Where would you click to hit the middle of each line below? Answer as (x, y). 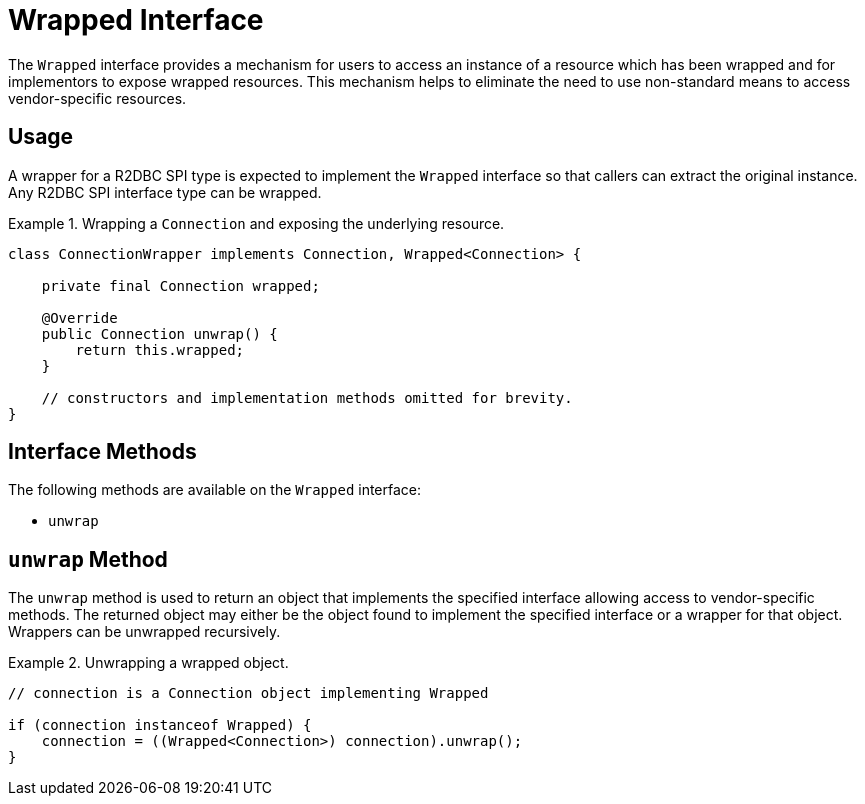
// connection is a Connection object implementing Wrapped (248, 693)
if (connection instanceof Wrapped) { (160, 725)
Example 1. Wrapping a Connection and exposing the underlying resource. (256, 223)
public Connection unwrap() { (159, 333)
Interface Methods (102, 452)
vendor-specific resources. (97, 98)
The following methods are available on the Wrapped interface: (215, 490)
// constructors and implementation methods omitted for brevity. (307, 397)
